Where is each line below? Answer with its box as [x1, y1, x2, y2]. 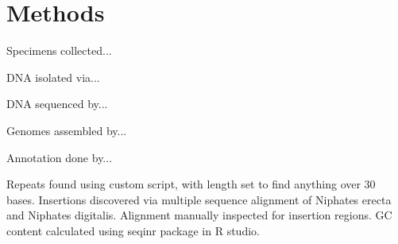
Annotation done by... [6, 149, 113, 165]
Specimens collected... [6, 42, 112, 59]
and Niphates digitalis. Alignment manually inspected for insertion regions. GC [6, 207, 392, 223]
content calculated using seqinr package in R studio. [6, 222, 260, 238]
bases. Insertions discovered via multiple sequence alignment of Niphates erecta [6, 191, 392, 207]
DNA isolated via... [6, 68, 100, 85]
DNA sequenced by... [6, 95, 108, 112]
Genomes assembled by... [6, 122, 127, 138]
